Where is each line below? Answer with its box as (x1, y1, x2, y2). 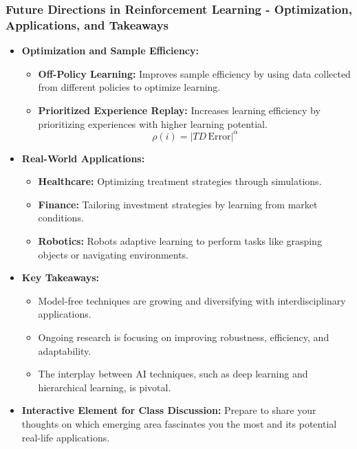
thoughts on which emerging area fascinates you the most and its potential (21, 416, 337, 430)
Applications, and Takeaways (6, 16, 169, 33)
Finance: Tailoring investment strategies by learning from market (38, 197, 318, 211)
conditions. (38, 210, 84, 225)
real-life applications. (21, 430, 110, 444)
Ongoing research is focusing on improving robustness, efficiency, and (38, 329, 329, 344)
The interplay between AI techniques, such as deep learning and (38, 366, 308, 381)
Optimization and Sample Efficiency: (21, 43, 199, 58)
